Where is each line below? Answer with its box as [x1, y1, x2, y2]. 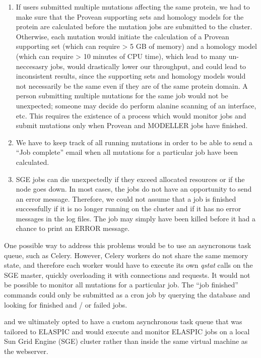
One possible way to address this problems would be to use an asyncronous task [4, 240, 251, 251]
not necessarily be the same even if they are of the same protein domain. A [16, 80, 248, 91]
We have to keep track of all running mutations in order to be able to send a [16, 137, 253, 147]
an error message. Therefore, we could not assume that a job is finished [16, 193, 236, 204]
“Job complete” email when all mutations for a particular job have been [16, 147, 238, 157]
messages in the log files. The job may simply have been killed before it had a [16, 213, 256, 223]
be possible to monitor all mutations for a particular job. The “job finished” [4, 279, 238, 290]
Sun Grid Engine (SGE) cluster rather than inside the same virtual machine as [4, 336, 248, 346]
